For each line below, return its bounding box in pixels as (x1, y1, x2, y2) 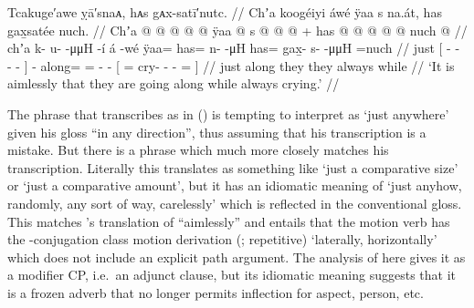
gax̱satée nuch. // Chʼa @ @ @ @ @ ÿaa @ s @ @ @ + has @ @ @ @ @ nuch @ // (7, 20, 468, 39)
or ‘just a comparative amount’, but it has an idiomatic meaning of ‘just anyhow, (7, 176, 462, 195)
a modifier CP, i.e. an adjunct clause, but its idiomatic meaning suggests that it (7, 265, 457, 284)
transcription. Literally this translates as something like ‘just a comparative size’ (7, 158, 458, 177)
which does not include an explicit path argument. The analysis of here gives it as (7, 247, 466, 266)
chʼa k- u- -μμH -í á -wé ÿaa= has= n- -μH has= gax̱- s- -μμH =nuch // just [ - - (7, 38, 460, 57)
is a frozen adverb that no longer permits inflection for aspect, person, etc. (7, 282, 424, 302)
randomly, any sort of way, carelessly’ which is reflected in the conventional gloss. (7, 193, 462, 212)
